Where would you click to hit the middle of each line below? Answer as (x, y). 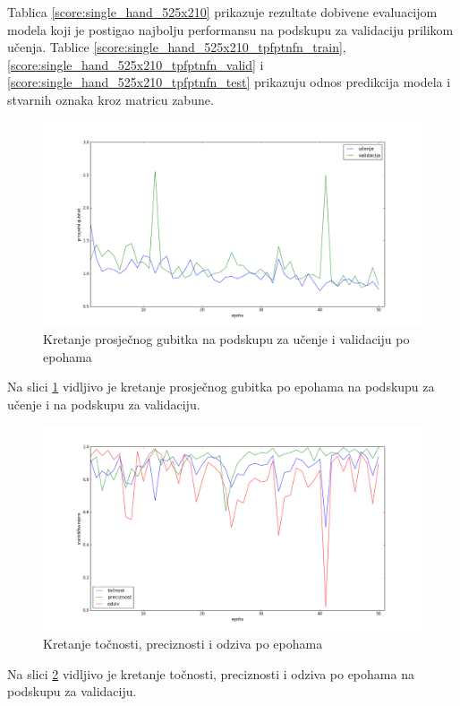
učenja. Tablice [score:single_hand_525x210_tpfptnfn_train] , (177, 47)
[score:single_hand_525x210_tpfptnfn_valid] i (136, 64)
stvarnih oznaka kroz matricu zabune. (111, 99)
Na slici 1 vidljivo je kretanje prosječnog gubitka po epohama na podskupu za (221, 387)
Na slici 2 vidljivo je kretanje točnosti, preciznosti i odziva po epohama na (211, 673)
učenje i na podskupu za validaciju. (104, 404)
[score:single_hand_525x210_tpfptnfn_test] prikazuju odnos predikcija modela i (229, 82)
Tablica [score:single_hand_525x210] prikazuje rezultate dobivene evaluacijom (222, 12)
